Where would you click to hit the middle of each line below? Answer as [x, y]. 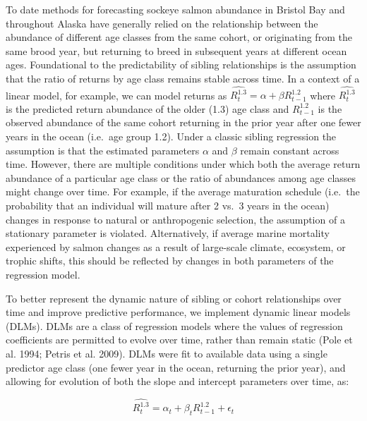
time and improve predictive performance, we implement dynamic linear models [178, 312]
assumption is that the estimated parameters [103, 150]
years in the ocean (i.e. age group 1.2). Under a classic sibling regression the [171, 136]
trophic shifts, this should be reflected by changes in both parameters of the [170, 261]
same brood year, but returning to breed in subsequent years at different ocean [176, 50]
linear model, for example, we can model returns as [116, 95]
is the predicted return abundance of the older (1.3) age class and [148, 108]
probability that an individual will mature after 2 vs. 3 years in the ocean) [168, 206]
